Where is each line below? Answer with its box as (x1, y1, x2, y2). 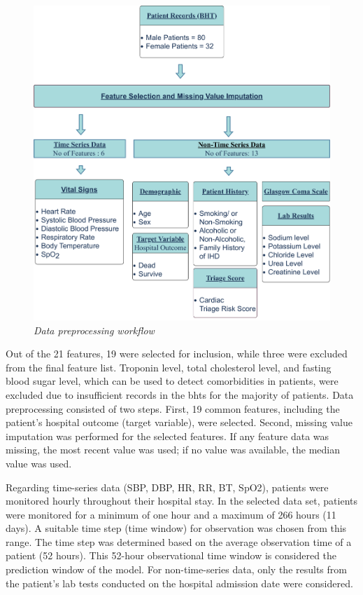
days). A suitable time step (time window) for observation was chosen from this (6, 521, 347, 535)
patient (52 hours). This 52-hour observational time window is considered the (6, 548, 337, 563)
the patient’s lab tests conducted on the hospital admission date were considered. (6, 575, 353, 590)
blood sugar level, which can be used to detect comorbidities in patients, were (6, 374, 339, 388)
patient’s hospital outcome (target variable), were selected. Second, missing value (6, 415, 353, 430)
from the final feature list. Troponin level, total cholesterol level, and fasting (6, 360, 332, 374)
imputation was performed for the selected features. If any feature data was (6, 428, 329, 443)
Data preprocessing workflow (34, 322, 155, 337)
